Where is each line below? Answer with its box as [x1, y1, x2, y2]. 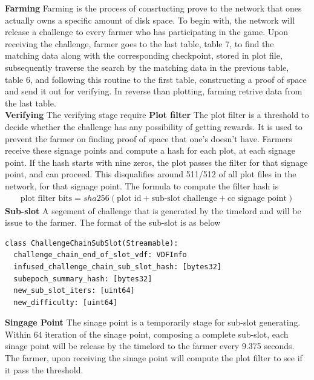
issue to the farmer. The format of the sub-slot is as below [5, 216, 221, 229]
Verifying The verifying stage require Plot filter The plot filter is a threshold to [5, 108, 309, 121]
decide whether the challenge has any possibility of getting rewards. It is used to [5, 120, 303, 133]
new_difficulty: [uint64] [13, 298, 118, 307]
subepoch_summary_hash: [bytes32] [13, 274, 152, 283]
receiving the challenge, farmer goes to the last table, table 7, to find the [5, 37, 274, 50]
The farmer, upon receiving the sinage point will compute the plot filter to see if [5, 352, 303, 364]
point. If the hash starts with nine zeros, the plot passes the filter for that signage [5, 156, 308, 168]
